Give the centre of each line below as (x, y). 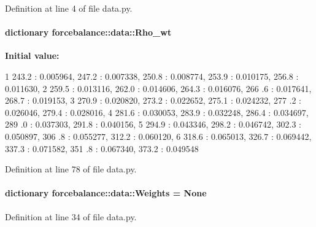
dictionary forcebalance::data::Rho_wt (88, 32)
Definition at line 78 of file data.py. (71, 169)
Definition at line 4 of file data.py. (69, 8)
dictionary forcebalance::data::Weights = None (106, 193)
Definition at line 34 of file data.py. (71, 216)
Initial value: (32, 56)
